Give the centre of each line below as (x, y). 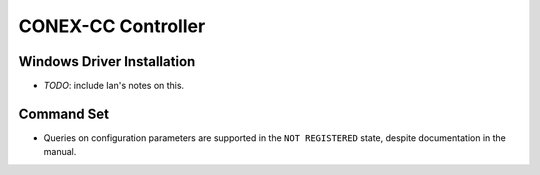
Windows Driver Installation (107, 61)
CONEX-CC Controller (112, 26)
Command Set (64, 113)
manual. (60, 152)
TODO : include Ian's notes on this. (114, 86)
